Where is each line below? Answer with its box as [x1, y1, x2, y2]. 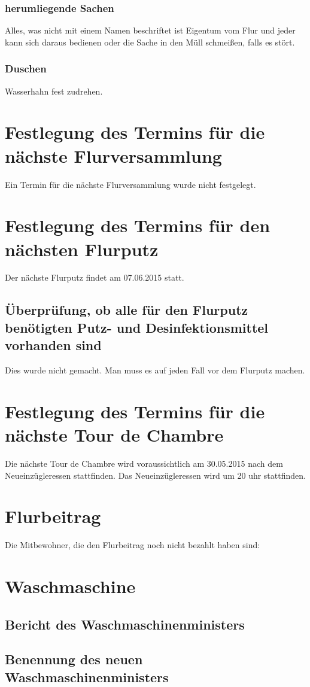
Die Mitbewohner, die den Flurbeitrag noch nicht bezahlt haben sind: [5, 539, 260, 551]
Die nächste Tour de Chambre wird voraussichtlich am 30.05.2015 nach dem [5, 457, 283, 469]
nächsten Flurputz [5, 236, 159, 261]
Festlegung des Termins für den [5, 213, 271, 238]
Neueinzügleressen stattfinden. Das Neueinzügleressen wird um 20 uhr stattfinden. [5, 469, 306, 481]
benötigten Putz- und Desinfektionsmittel [5, 318, 269, 336]
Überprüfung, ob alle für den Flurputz [5, 300, 248, 319]
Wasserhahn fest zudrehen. [5, 84, 103, 97]
